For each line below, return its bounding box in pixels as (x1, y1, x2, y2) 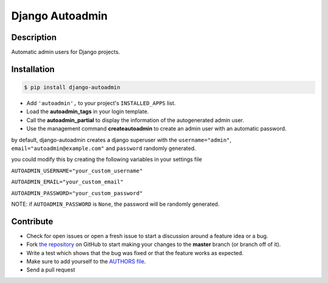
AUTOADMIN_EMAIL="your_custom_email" (11, 179, 124, 185)
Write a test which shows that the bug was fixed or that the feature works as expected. (26, 249, 244, 256)
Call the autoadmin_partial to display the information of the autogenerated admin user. (26, 116, 244, 124)
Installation (11, 64, 55, 74)
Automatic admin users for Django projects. (11, 49, 120, 56)
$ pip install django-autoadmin (24, 84, 121, 91)
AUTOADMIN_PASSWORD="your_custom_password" (11, 189, 143, 197)
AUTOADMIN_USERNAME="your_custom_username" (11, 167, 143, 174)
